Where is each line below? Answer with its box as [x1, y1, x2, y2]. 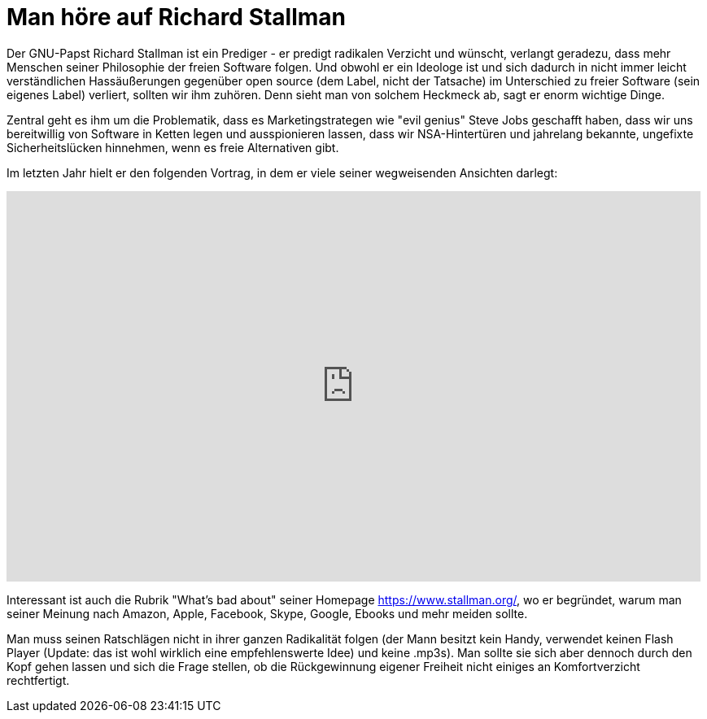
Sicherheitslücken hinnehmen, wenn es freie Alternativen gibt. [7, 140, 339, 155]
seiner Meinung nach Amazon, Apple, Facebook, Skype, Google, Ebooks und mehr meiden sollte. [7, 606, 528, 621]
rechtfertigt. [7, 673, 70, 687]
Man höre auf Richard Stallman [7, 3, 347, 31]
